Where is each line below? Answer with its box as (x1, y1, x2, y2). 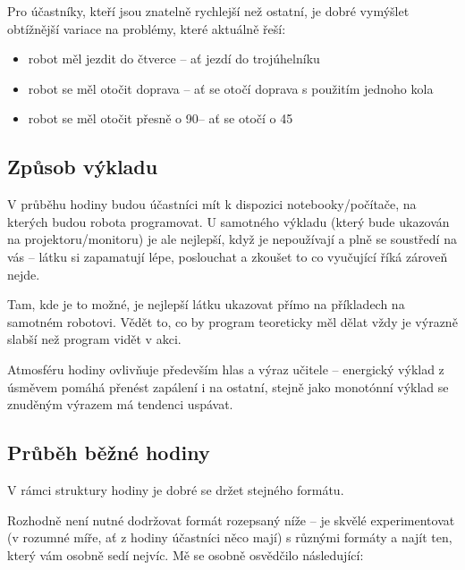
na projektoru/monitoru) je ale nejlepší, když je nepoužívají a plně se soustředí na (7, 230, 457, 248)
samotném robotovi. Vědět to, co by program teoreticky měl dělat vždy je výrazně (7, 312, 458, 331)
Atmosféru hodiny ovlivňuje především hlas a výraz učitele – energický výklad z (7, 359, 444, 378)
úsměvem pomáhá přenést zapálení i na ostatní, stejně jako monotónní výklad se (7, 377, 449, 396)
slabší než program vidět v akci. (7, 330, 182, 348)
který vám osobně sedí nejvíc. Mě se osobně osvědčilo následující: (7, 545, 364, 564)
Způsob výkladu (7, 153, 158, 180)
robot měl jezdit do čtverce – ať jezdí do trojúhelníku (28, 49, 320, 68)
